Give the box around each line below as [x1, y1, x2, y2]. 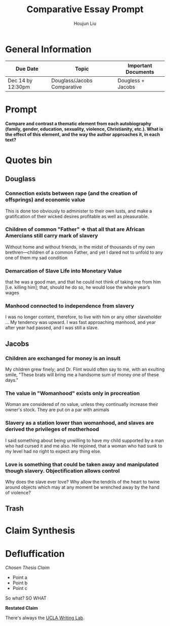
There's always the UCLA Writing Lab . [5, 615, 84, 621]
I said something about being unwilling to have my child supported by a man [5, 437, 164, 443]
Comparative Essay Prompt [26, 4, 144, 15]
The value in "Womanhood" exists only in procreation [5, 390, 140, 397]
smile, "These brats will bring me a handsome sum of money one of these [5, 372, 159, 378]
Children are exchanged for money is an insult [5, 354, 120, 362]
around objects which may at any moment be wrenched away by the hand [5, 484, 160, 490]
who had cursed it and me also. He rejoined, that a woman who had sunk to [5, 442, 163, 449]
